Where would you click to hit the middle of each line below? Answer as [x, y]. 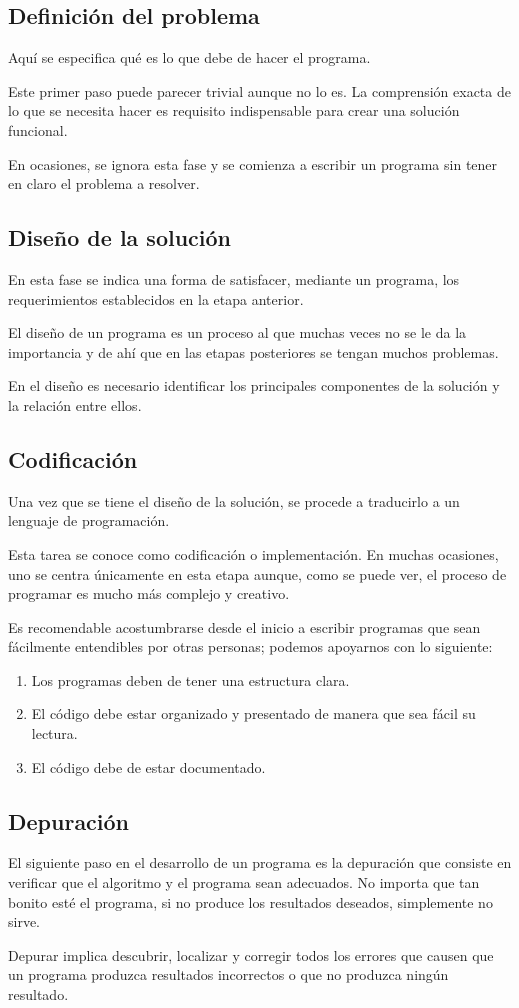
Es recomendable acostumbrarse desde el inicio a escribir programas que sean [244, 626]
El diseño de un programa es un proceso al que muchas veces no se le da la [237, 332]
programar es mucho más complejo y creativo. [149, 593]
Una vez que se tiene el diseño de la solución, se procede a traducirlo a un [234, 500]
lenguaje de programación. [89, 520]
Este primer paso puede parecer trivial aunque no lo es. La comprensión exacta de [259, 90]
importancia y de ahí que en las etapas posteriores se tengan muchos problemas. [253, 351]
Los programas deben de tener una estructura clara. [190, 679]
